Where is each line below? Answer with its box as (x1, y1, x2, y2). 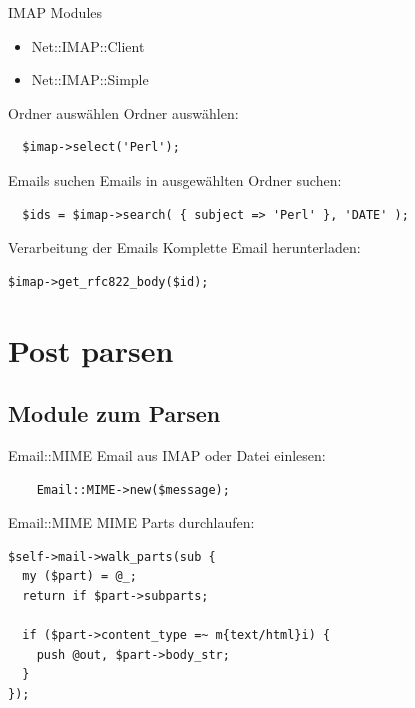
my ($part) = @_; (22, 569, 137, 584)
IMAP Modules (8, 2, 103, 22)
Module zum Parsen (8, 398, 221, 429)
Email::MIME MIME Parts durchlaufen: (8, 512, 255, 533)
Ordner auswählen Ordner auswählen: (8, 102, 239, 123)
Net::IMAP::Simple (31, 69, 149, 90)
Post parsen (8, 329, 174, 370)
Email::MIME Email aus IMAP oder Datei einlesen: (8, 444, 326, 465)
